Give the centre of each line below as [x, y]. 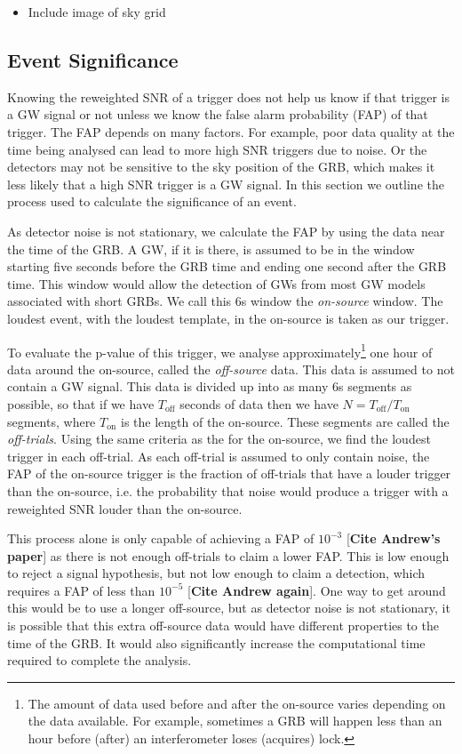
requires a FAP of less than [81, 590]
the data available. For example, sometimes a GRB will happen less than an [235, 721]
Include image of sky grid [97, 12]
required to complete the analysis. [100, 660]
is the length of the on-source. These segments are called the [285, 421]
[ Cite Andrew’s [393, 538]
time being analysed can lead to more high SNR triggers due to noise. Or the [217, 149]
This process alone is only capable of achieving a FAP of [161, 538]
